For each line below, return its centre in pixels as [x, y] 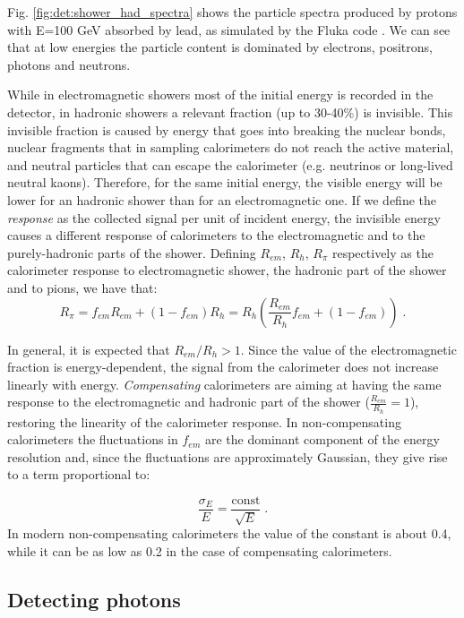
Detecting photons [94, 599]
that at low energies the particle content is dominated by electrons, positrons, [220, 47]
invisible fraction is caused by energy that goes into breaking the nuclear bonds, [227, 129]
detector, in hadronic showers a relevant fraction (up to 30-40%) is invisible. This [230, 112]
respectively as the [382, 252]
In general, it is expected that [89, 349]
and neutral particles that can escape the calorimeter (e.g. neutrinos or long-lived [230, 164]
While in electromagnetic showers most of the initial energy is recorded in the [220, 94]
